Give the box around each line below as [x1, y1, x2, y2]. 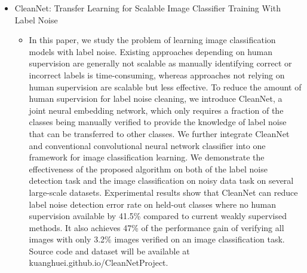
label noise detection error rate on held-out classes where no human [29, 198, 277, 210]
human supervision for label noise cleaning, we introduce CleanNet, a [29, 92, 283, 105]
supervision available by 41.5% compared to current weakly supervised [29, 210, 287, 222]
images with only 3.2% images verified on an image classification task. [29, 233, 285, 245]
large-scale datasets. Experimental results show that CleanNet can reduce [29, 186, 298, 198]
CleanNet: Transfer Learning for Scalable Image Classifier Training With [14, 2, 281, 14]
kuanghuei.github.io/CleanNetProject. [29, 256, 168, 269]
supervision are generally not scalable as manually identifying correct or [29, 57, 292, 69]
